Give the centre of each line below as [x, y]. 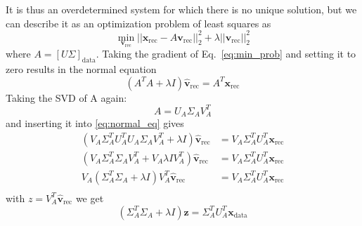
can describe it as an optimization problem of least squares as [138, 23]
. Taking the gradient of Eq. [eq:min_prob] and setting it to [226, 54]
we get [90, 198]
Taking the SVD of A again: [66, 97]
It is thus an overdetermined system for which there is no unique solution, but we [181, 9]
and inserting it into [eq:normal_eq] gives [95, 123]
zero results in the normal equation [81, 69]
